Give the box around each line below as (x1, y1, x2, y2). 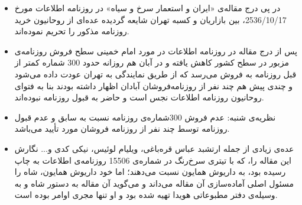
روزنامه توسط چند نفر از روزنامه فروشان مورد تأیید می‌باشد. (14, 122, 230, 135)
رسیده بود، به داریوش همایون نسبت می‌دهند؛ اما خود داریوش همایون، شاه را (14, 165, 286, 178)
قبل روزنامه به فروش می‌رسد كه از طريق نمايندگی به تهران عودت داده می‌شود (14, 67, 297, 80)
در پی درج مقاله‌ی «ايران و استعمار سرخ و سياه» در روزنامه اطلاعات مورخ (14, 2, 281, 14)
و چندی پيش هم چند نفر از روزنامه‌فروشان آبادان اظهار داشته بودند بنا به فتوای (14, 79, 293, 92)
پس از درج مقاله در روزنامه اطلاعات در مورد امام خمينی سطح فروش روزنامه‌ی (14, 44, 297, 57)
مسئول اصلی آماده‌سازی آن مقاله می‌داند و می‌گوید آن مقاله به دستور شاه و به (14, 177, 294, 189)
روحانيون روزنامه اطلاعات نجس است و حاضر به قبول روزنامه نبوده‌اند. (14, 91, 264, 103)
